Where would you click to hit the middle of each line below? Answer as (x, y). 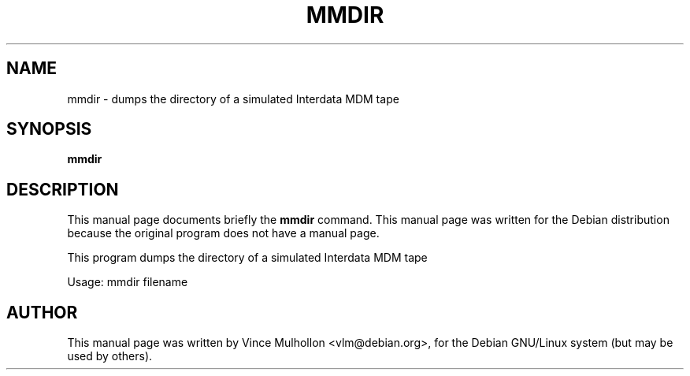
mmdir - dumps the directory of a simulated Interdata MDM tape (233, 99)
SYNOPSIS (49, 129)
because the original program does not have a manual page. (223, 233)
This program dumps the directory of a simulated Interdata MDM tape (247, 258)
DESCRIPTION (63, 189)
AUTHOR (42, 312)
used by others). (110, 356)
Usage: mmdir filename (128, 282)
